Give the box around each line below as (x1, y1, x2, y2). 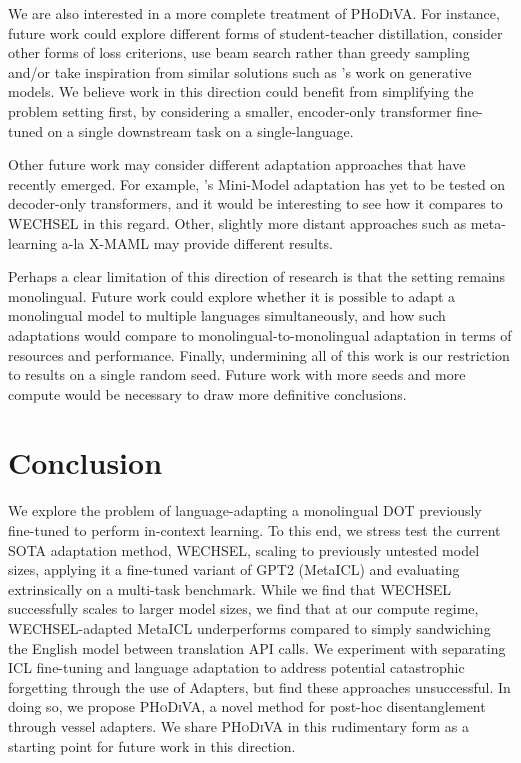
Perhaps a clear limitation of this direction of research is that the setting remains (8, 266, 506, 287)
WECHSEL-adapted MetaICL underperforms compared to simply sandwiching (8, 617, 491, 638)
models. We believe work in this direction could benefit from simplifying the (8, 81, 474, 102)
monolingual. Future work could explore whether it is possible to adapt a (8, 285, 456, 306)
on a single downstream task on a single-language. (47, 120, 354, 141)
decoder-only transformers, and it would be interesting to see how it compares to (8, 193, 503, 214)
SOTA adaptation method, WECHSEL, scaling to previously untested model (8, 539, 480, 560)
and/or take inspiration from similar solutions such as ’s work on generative (8, 61, 472, 82)
